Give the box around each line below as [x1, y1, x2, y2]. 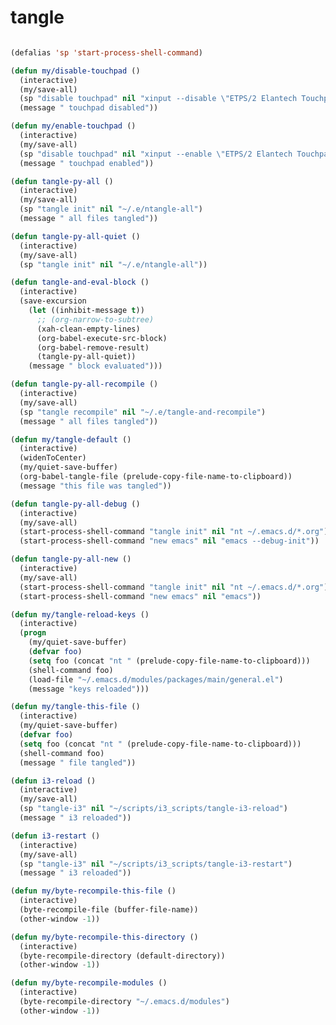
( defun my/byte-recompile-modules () [10, 978, 168, 988]
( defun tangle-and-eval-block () [10, 277, 150, 288]
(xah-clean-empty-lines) [36, 324, 141, 334]
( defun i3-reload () [10, 776, 97, 786]
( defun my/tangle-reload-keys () [10, 609, 150, 620]
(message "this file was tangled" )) [19, 481, 172, 491]
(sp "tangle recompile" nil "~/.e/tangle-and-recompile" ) [19, 407, 267, 417]
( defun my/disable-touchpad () [10, 66, 141, 76]
